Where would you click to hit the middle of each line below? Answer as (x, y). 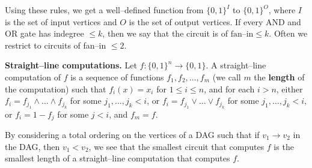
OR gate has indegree (44, 33)
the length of (279, 76)
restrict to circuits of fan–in (56, 45)
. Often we (288, 33)
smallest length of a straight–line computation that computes (118, 158)
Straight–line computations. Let (71, 65)
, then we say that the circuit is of (165, 33)
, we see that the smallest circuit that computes (176, 146)
